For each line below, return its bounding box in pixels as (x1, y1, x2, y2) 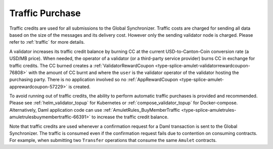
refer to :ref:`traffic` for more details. (9, 39, 85, 45)
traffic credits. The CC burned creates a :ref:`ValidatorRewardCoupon (9, 62, 154, 68)
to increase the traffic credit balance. (92, 114, 169, 120)
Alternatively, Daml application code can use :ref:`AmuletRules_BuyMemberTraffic (9, 107, 180, 113)
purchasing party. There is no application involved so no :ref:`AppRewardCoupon (9, 77, 178, 83)
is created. (68, 84, 91, 90)
